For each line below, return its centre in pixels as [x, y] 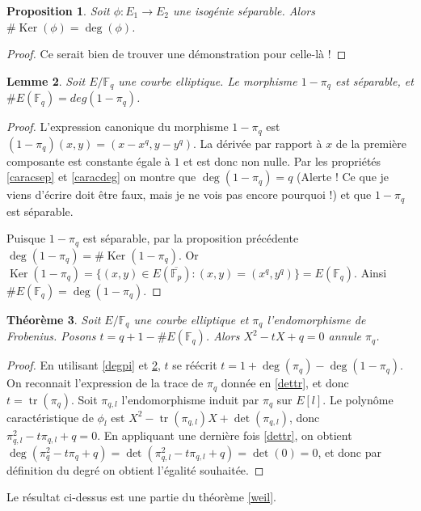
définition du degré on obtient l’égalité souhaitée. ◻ [135, 469]
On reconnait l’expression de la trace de [105, 383]
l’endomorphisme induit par [190, 399]
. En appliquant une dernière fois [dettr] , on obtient [225, 435]
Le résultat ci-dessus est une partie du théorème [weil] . [141, 497]
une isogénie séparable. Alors [244, 11]
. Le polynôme [358, 399]
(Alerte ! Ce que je [343, 177]
